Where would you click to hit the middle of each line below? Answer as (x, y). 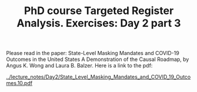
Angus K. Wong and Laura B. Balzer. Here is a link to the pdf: (79, 66)
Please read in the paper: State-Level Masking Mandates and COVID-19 (93, 53)
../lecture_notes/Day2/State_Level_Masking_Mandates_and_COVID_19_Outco (98, 77)
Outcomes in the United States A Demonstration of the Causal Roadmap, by (98, 59)
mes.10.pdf (19, 83)
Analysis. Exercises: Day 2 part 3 (99, 23)
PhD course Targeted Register (99, 11)
